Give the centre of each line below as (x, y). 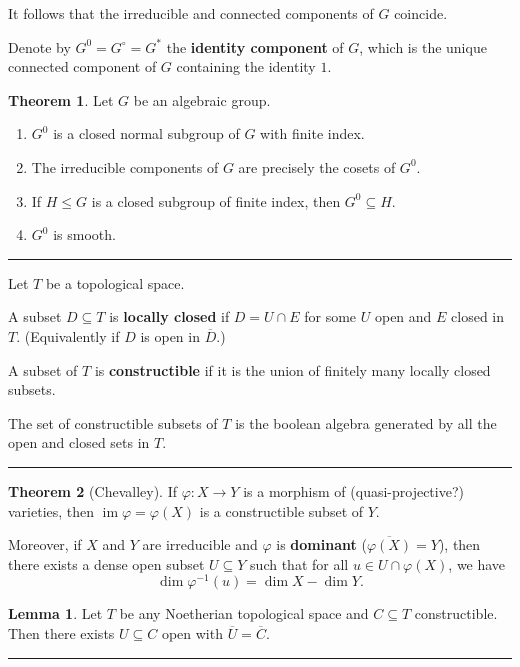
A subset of (43, 369)
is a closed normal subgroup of (146, 133)
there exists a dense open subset (106, 563)
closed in (477, 316)
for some (330, 316)
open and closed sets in (79, 442)
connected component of (82, 66)
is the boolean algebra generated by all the (366, 422)
